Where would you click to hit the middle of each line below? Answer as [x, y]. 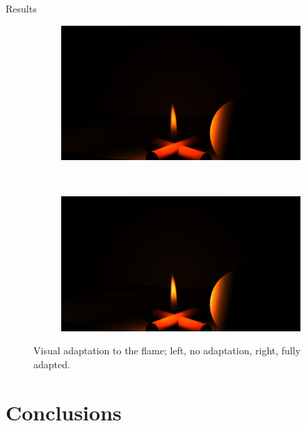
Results [21, 8]
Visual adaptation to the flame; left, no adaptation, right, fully [167, 350]
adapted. [52, 364]
